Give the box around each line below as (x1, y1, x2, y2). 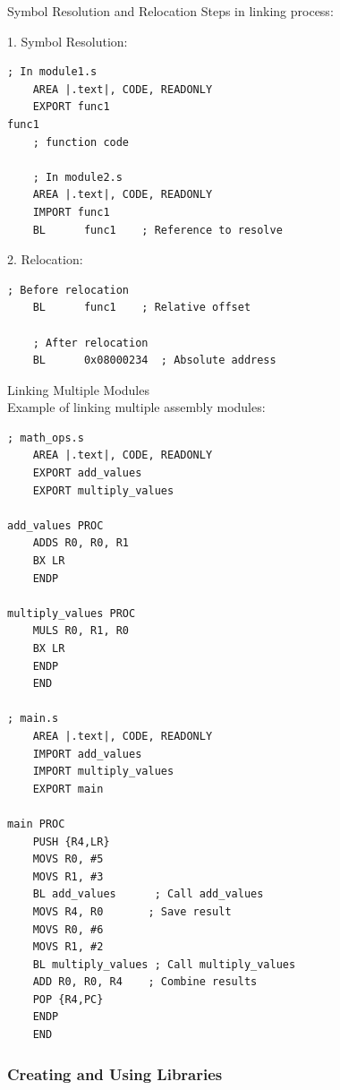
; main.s (7, 712, 59, 725)
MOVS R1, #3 (32, 870, 104, 883)
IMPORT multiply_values (32, 765, 174, 778)
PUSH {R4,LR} (32, 835, 110, 848)
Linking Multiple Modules (7, 380, 149, 399)
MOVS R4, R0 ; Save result (32, 905, 232, 918)
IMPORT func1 (32, 205, 110, 219)
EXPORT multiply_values (32, 484, 174, 497)
